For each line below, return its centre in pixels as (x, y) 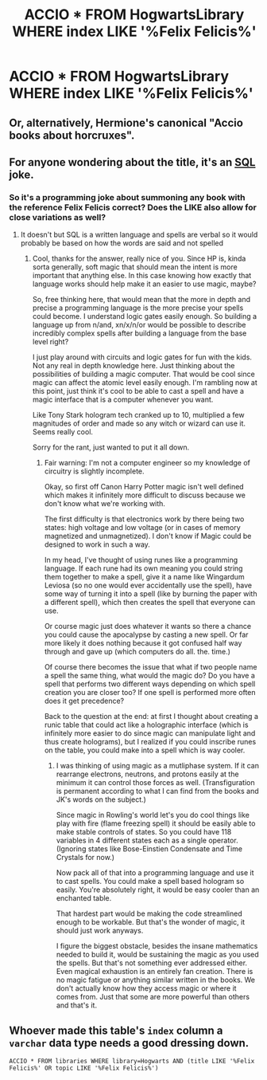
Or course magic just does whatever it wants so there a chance (148, 626)
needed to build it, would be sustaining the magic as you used (157, 955)
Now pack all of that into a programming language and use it (155, 873)
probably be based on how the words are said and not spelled (122, 243)
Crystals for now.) (85, 858)
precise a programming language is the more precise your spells (138, 308)
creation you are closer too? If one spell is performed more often (150, 693)
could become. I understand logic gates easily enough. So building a (145, 316)
